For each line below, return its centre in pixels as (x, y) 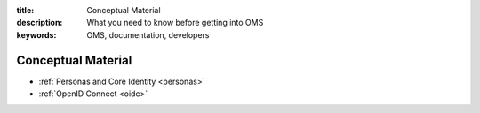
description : (40, 23)
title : (25, 10)
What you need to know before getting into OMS (175, 23)
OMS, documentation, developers (148, 34)
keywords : (36, 34)
